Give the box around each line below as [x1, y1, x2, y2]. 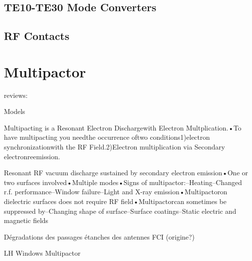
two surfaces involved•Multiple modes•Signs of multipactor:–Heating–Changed [4, 177, 242, 187]
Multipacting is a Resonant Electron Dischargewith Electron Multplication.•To [4, 122, 242, 132]
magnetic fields [4, 215, 49, 225]
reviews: [4, 90, 28, 100]
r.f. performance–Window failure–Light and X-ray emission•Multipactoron [4, 186, 228, 197]
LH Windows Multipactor [4, 248, 81, 258]
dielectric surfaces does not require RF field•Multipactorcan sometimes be [4, 196, 227, 206]
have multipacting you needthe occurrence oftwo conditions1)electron [4, 132, 210, 142]
